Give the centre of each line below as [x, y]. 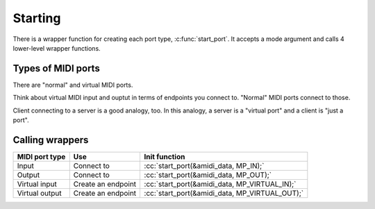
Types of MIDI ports [56, 68]
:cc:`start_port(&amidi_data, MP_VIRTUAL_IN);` [220, 184]
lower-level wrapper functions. [57, 48]
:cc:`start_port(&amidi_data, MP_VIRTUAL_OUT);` [224, 193]
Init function [165, 156]
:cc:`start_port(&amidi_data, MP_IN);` [204, 165]
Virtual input [37, 184]
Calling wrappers [51, 140]
